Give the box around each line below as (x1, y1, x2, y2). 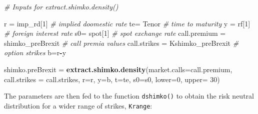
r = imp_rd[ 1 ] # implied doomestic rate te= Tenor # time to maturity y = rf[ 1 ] (4, 18, 250, 28)
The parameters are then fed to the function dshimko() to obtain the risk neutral (4, 91, 254, 101)
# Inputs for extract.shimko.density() (4, 1, 118, 11)
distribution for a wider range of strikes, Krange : (4, 100, 152, 111)
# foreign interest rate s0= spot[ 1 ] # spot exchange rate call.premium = (4, 28, 226, 38)
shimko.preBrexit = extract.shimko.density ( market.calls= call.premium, (4, 64, 232, 74)
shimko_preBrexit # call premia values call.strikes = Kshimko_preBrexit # (4, 37, 239, 48)
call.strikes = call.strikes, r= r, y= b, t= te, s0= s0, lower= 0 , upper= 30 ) (4, 74, 220, 84)
